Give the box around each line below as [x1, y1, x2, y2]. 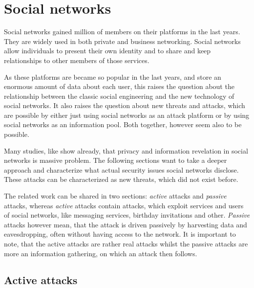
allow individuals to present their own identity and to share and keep [4, 45, 211, 56]
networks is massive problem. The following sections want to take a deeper [4, 155, 227, 165]
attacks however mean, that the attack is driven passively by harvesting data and [4, 219, 247, 229]
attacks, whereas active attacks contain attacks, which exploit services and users [4, 200, 244, 210]
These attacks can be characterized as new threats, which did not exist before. [4, 174, 238, 184]
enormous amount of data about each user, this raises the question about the [4, 81, 234, 91]
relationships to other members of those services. [4, 55, 149, 65]
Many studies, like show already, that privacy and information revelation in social [4, 145, 248, 155]
